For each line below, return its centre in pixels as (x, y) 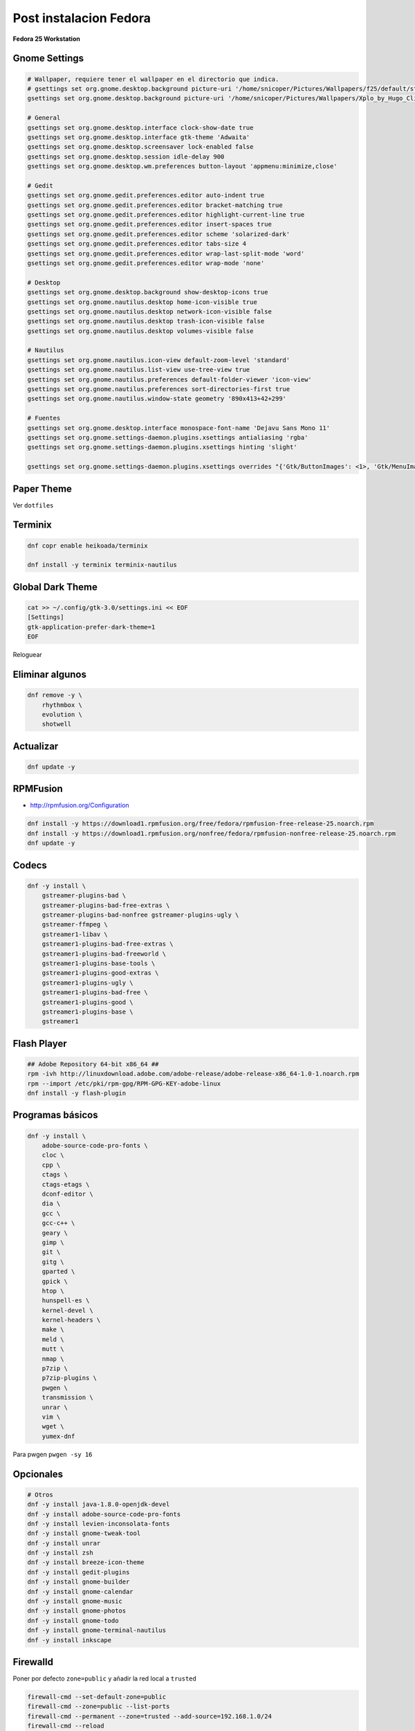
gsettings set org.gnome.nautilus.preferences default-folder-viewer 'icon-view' (170, 379)
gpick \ (55, 1281)
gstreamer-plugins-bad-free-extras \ (106, 905)
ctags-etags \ (66, 1184)
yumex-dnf (58, 1436)
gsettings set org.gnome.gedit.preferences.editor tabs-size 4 (137, 244)
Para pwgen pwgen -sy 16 (53, 1454)
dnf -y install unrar (64, 1543)
